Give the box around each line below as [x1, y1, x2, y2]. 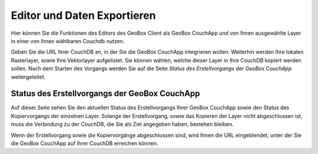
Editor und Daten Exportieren [11, 9, 156, 22]
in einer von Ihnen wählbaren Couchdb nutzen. [11, 37, 125, 44]
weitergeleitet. [11, 73, 46, 80]
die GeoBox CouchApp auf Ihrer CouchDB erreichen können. [11, 139, 158, 147]
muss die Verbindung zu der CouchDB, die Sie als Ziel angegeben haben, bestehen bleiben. [11, 121, 234, 128]
